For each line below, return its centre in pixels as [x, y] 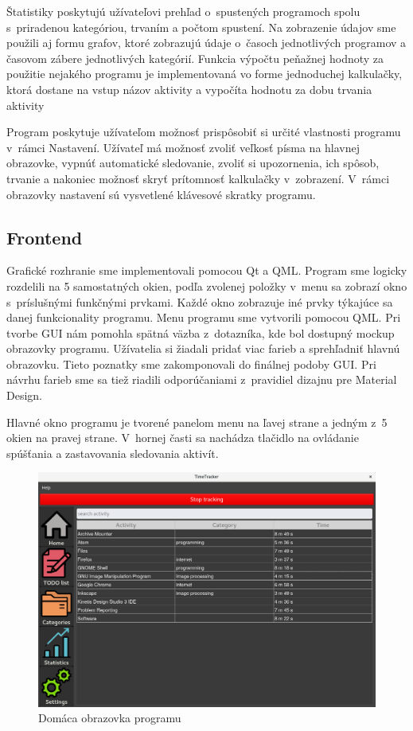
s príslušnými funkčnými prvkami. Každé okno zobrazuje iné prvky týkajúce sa [200, 301]
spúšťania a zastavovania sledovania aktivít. [113, 453]
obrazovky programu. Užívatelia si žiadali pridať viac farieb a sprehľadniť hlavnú [203, 348]
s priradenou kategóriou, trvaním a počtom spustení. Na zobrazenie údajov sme [201, 27]
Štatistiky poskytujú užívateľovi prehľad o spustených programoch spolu [183, 11]
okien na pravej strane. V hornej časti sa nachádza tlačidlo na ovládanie [183, 438]
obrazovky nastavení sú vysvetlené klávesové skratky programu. [161, 194]
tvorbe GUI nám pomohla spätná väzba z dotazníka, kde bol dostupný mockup [201, 332]
